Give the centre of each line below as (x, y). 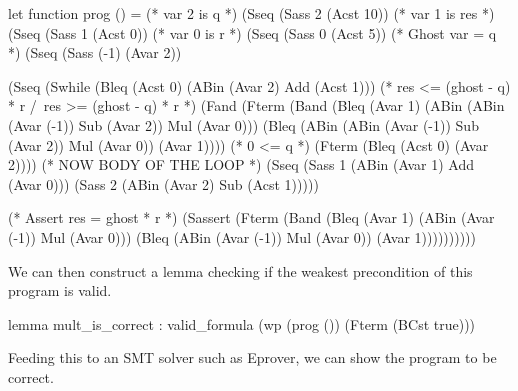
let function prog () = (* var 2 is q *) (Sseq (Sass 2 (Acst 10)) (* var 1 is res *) (251, 13)
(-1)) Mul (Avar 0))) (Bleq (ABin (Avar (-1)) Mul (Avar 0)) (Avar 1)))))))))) (242, 236)
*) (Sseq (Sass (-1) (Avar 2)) (95, 52)
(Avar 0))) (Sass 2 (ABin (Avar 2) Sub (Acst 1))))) (163, 183)
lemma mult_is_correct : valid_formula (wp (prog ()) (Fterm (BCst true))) (242, 323)
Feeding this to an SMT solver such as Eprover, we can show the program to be (252, 357)
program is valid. (60, 290)
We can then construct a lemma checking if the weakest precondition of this (240, 270)
